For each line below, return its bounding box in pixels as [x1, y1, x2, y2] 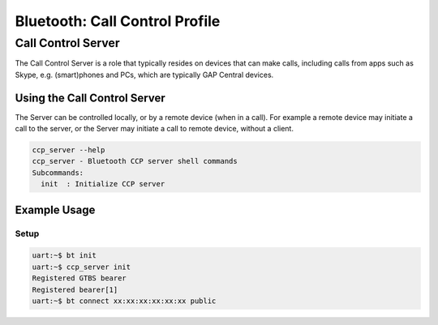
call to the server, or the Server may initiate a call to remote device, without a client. [15, 124, 294, 134]
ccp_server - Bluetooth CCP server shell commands [32, 156, 238, 166]
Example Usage [15, 203, 96, 216]
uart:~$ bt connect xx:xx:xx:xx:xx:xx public [32, 296, 217, 306]
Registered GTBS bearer [32, 274, 127, 283]
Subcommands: [32, 168, 84, 177]
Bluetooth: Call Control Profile [15, 12, 221, 30]
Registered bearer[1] [32, 284, 118, 294]
